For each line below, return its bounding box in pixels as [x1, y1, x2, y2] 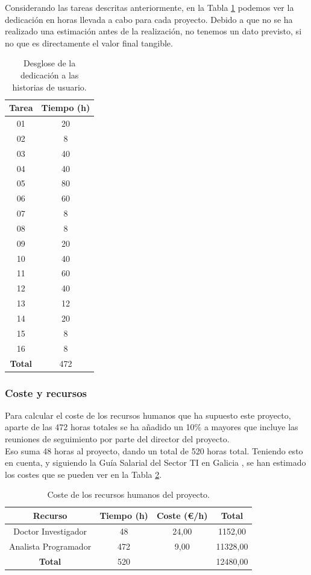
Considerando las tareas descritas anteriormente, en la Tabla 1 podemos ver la [5, 1, 294, 13]
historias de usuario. [12, 80, 87, 93]
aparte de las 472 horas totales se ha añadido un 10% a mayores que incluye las [5, 421, 298, 433]
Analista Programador [9, 539, 92, 552]
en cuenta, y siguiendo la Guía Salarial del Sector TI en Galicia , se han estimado [5, 456, 306, 469]
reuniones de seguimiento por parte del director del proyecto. [5, 433, 230, 445]
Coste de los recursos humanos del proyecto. [47, 488, 210, 501]
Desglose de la [23, 57, 76, 69]
